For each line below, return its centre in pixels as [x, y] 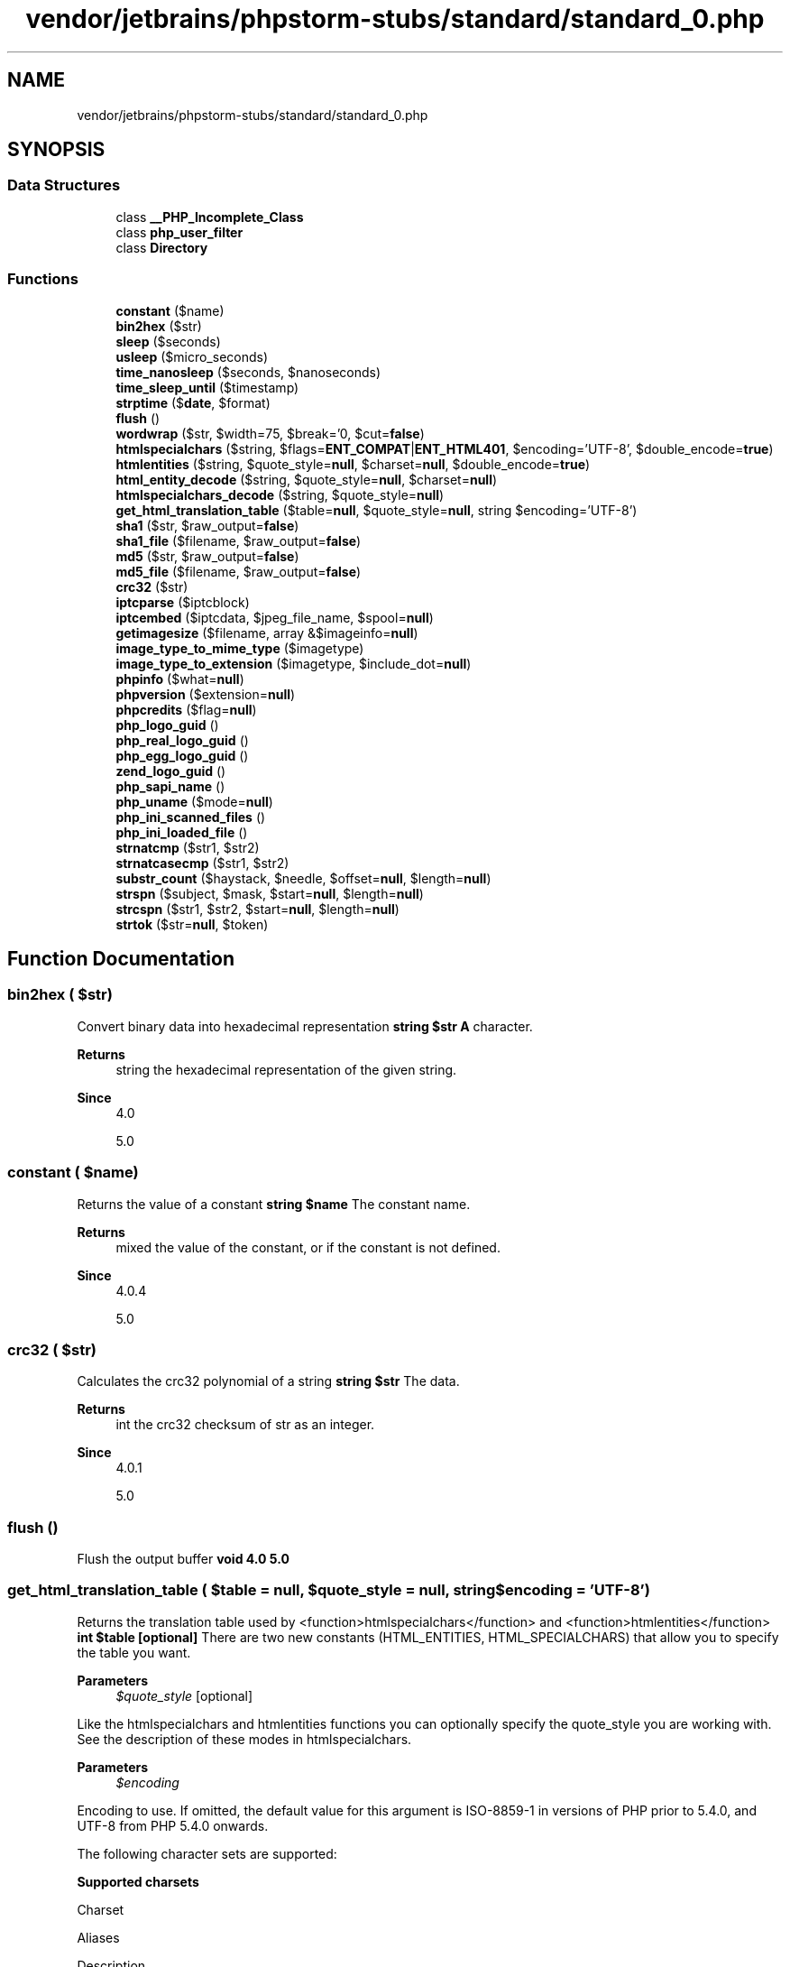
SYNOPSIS [56, 150]
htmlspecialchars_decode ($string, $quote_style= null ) [280, 494]
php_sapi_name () [170, 786]
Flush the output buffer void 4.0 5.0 [183, 1559]
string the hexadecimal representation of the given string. [286, 1069]
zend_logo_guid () [171, 771]
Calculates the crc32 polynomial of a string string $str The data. [268, 1381]
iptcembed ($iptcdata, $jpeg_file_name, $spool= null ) [275, 617]
